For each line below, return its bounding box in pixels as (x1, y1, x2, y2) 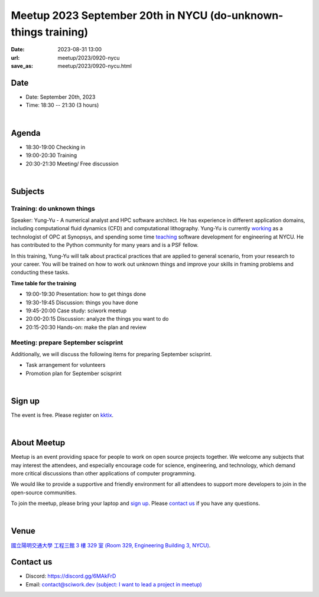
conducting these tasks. (11, 269, 70, 276)
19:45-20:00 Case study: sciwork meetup (25, 307, 127, 314)
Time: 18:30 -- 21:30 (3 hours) (25, 102, 99, 109)
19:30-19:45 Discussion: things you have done (25, 299, 138, 306)
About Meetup (11, 438, 66, 448)
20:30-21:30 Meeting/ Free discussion (25, 160, 119, 167)
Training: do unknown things (11, 204, 96, 213)
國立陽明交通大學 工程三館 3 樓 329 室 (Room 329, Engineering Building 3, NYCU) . (11, 541, 211, 549)
